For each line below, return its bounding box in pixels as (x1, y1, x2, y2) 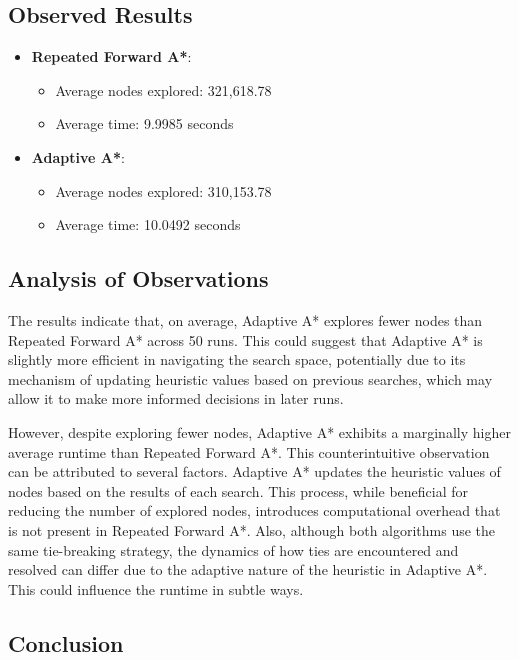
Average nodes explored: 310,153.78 (55, 180, 272, 201)
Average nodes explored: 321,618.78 (55, 79, 272, 100)
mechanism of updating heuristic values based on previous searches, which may (8, 368, 493, 389)
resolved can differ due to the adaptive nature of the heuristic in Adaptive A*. (8, 559, 488, 580)
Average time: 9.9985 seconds (55, 113, 234, 134)
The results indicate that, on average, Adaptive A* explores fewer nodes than (8, 309, 483, 330)
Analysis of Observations (8, 263, 269, 294)
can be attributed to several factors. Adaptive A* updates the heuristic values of (8, 461, 501, 482)
